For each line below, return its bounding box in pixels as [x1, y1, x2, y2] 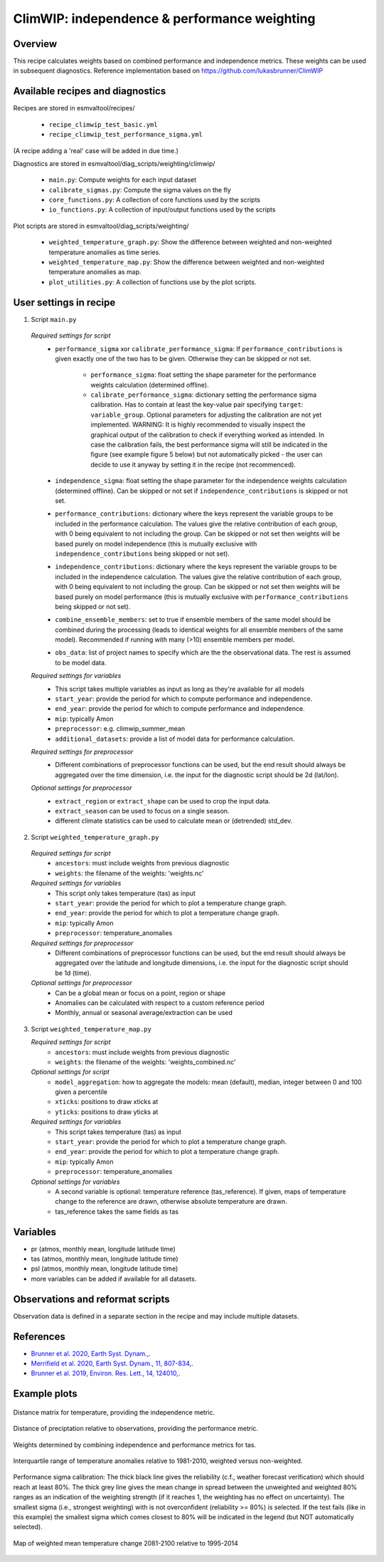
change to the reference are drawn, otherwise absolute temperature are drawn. [55, 1197, 287, 1206]
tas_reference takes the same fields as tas [55, 1207, 179, 1216]
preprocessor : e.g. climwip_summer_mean [55, 724, 185, 733]
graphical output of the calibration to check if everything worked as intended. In [90, 430, 325, 439]
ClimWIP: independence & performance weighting [13, 11, 316, 26]
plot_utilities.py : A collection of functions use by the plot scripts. [48, 278, 257, 286]
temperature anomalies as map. [48, 268, 142, 276]
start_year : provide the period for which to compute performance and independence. [55, 694, 313, 703]
